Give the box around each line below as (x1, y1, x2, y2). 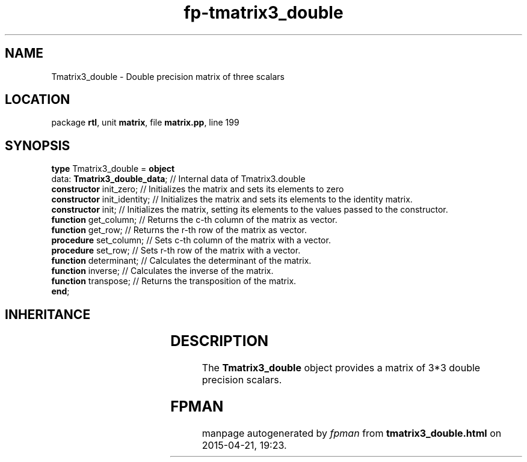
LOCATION (5, 92, 70, 108)
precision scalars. (202, 374, 282, 386)
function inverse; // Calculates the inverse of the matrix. (51, 266, 274, 276)
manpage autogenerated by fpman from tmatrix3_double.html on (202, 427, 502, 439)
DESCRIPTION (170, 332, 269, 350)
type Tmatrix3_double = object (51, 163, 175, 174)
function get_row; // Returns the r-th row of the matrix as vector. (51, 225, 307, 236)
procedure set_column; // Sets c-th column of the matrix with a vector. (51, 235, 331, 246)
